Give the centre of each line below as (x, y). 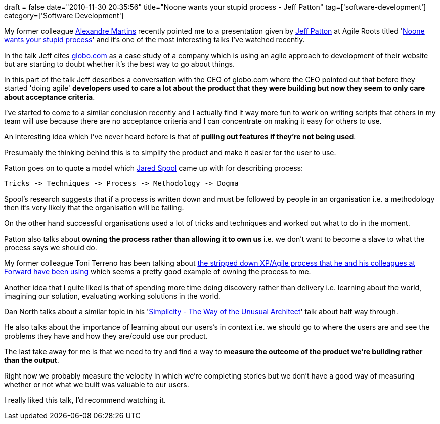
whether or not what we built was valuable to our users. (97, 384)
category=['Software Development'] (64, 15)
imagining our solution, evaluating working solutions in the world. (112, 296)
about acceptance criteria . (50, 97)
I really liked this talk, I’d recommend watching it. (85, 400)
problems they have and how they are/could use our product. (106, 336)
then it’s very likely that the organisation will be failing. (94, 207)
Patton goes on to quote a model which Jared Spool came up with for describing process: (153, 168)
